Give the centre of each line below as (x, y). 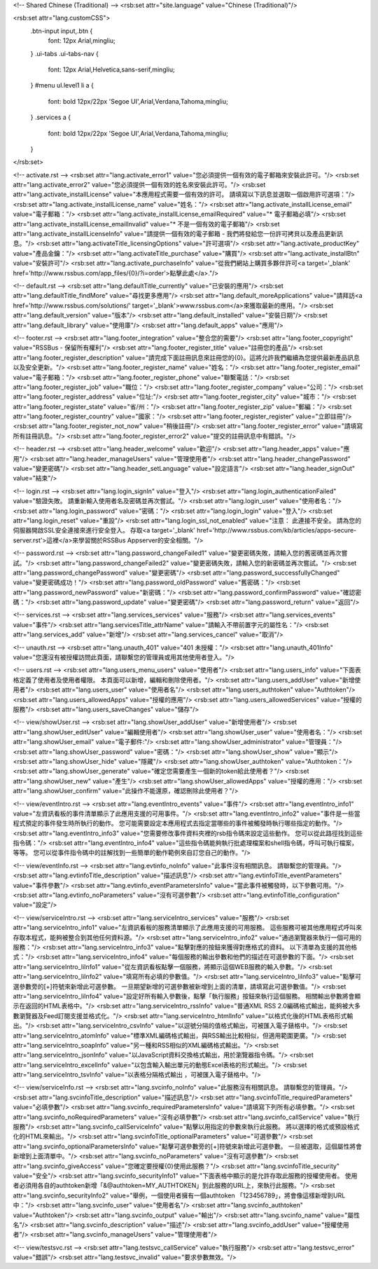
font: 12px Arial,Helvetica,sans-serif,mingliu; (111, 69)
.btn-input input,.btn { (62, 31)
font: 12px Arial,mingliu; (82, 41)
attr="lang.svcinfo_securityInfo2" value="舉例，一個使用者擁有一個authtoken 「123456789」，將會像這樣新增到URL (179, 1195)
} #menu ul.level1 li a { (62, 85)
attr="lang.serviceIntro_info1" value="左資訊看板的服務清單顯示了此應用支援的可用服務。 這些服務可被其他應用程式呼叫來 (188, 928)
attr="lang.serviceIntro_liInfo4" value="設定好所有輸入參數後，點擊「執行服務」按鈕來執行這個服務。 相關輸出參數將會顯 (187, 996)
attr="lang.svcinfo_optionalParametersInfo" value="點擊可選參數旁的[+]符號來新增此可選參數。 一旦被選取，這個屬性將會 (188, 1146)
